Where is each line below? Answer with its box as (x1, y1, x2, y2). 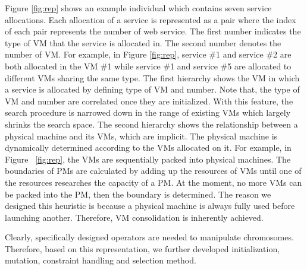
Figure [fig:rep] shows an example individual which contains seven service (5, 2, 272, 14)
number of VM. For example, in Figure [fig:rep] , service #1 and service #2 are (5, 48, 292, 61)
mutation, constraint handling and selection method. (5, 254, 196, 266)
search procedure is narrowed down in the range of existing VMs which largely (5, 106, 291, 119)
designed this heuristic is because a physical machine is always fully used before (5, 199, 295, 212)
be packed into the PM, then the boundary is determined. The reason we (5, 188, 271, 200)
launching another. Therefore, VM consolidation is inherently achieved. (5, 211, 264, 223)
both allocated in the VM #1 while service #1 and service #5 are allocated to (5, 59, 292, 72)
